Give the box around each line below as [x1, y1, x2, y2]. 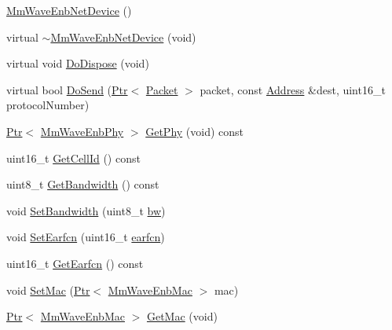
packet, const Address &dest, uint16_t [200, 81, 386, 97]
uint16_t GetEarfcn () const [6, 255, 144, 271]
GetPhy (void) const [145, 123, 244, 139]
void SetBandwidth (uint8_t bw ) [6, 202, 166, 218]
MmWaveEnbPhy [40, 123, 124, 139]
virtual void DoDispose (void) [6, 55, 149, 71]
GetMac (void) [146, 308, 218, 324]
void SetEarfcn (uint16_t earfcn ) [6, 229, 165, 245]
